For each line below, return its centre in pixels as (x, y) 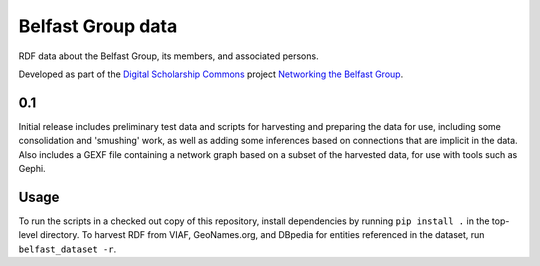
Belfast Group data (98, 26)
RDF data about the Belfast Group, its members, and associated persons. (168, 56)
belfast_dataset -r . (67, 249)
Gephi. (32, 169)
